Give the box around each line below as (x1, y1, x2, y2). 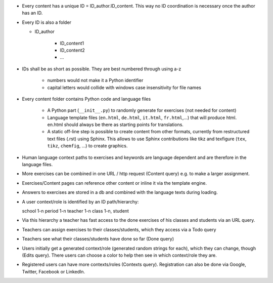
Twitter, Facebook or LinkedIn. (22, 268, 85, 274)
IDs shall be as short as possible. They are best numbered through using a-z (22, 66, 181, 72)
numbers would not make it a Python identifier (47, 77, 144, 84)
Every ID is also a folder (22, 19, 72, 25)
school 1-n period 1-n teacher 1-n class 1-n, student (22, 208, 129, 214)
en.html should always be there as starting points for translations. (47, 122, 184, 128)
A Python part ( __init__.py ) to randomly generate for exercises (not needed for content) (47, 107, 237, 113)
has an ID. (22, 10, 43, 16)
